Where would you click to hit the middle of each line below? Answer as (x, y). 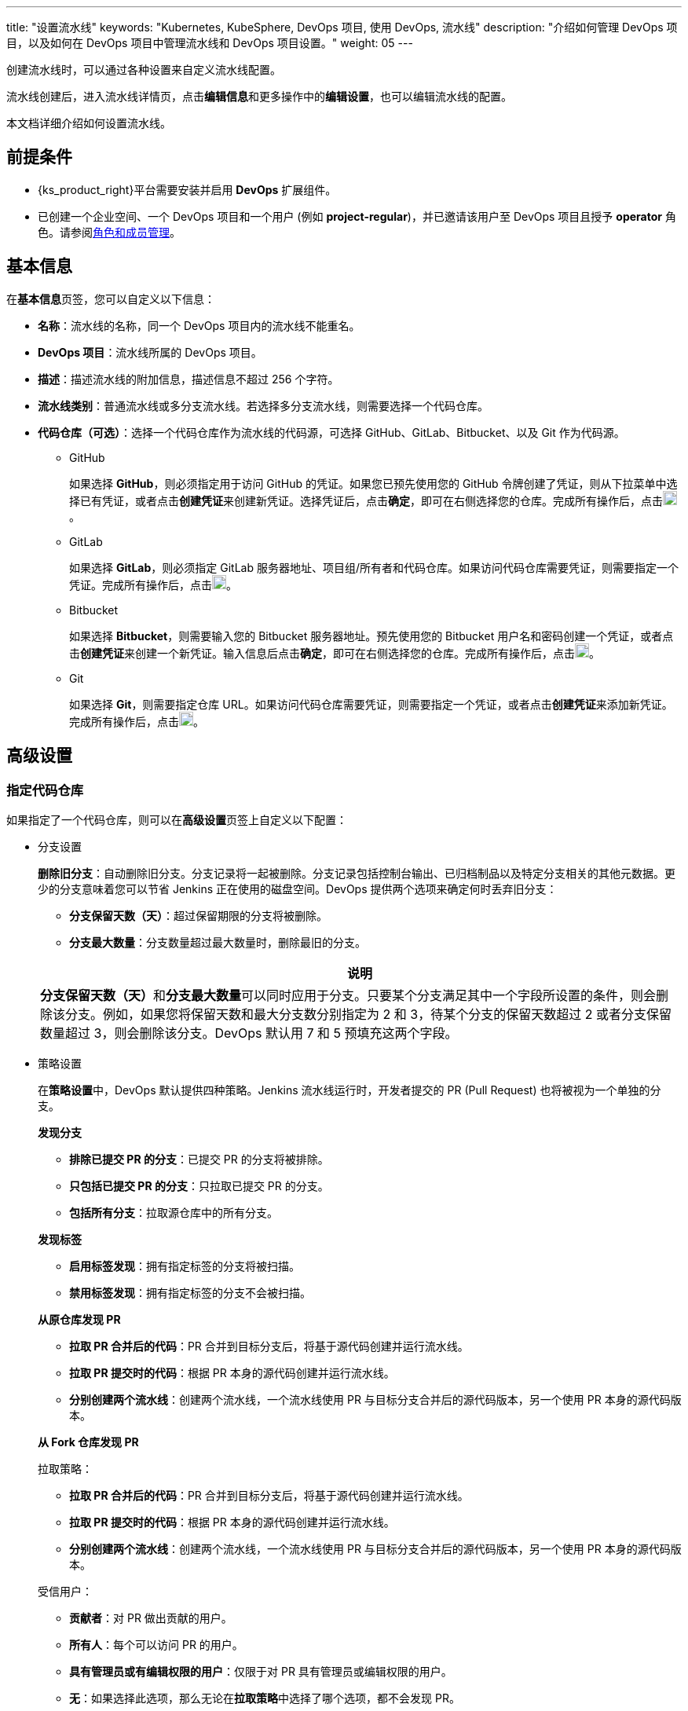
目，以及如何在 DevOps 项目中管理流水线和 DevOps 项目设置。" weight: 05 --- (210, 43)
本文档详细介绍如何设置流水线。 (89, 123)
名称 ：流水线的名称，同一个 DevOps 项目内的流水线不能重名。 (199, 325)
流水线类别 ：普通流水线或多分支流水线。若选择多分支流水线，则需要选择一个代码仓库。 (263, 405)
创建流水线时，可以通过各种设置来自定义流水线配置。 (144, 70)
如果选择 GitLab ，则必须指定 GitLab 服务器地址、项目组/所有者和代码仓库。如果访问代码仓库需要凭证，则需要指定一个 (374, 567)
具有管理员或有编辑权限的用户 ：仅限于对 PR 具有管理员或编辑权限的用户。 (261, 1671)
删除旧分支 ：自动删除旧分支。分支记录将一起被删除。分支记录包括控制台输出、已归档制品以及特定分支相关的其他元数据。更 (357, 873)
